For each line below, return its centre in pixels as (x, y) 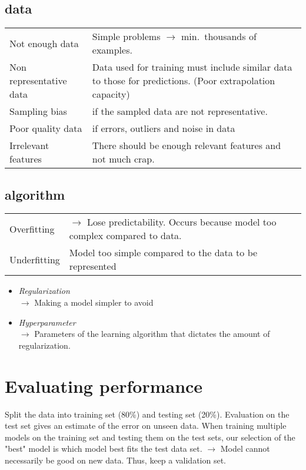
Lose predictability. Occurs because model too (182, 222)
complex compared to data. (125, 236)
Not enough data (44, 43)
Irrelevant (29, 145)
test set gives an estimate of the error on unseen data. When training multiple (146, 426)
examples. (112, 50)
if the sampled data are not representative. (180, 111)
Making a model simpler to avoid (94, 302)
